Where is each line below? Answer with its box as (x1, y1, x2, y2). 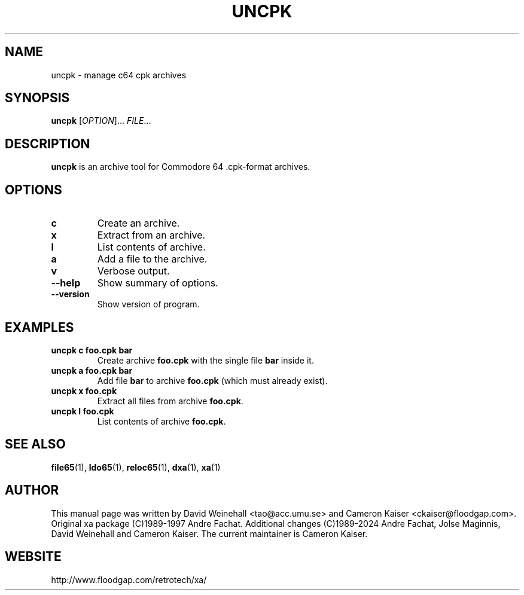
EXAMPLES (5, 319, 74, 335)
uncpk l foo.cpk (51, 405, 114, 416)
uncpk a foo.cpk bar (51, 365, 133, 376)
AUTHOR (5, 483, 59, 498)
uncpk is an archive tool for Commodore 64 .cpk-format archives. (51, 161, 310, 172)
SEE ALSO (5, 437, 66, 452)
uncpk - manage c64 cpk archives (51, 69, 187, 80)
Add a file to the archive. (97, 253, 208, 266)
